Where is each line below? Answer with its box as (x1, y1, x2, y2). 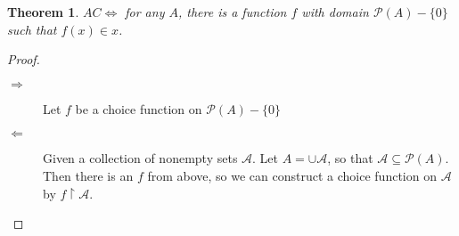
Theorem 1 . (7, 3, 79, 20)
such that (7, 20, 57, 38)
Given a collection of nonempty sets (43, 149, 238, 167)
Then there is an (43, 166, 134, 184)
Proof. (7, 50, 40, 69)
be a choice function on (75, 99, 202, 118)
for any (125, 3, 165, 20)
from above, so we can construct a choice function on (147, 166, 437, 184)
